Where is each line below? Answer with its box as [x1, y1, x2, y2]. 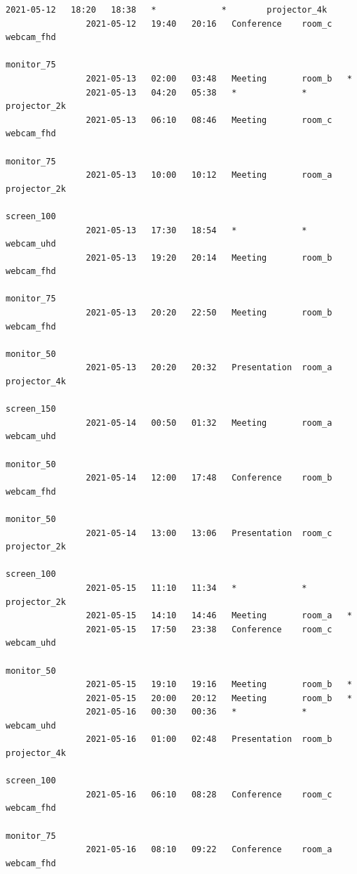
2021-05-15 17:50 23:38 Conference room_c [86, 624, 332, 634]
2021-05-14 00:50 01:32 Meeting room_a [86, 417, 332, 428]
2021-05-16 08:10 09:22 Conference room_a [86, 844, 332, 855]
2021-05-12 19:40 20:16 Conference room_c [86, 18, 332, 29]
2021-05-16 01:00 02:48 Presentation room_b [86, 734, 332, 745]
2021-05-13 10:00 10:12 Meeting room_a [86, 170, 332, 181]
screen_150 [6, 404, 56, 415]
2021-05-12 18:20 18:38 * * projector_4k [6, 5, 328, 15]
